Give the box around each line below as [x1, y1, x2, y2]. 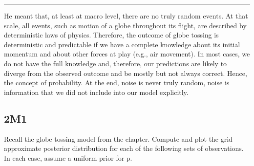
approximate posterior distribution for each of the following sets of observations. [4, 143, 244, 153]
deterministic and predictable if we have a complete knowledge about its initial [4, 39, 240, 49]
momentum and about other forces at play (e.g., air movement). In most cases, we [4, 49, 250, 59]
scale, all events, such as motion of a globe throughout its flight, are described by [4, 20, 247, 30]
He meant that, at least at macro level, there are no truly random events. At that [4, 11, 248, 20]
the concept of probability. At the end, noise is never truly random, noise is [4, 77, 230, 88]
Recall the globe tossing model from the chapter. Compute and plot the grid [4, 133, 233, 144]
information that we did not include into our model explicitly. [4, 87, 189, 97]
